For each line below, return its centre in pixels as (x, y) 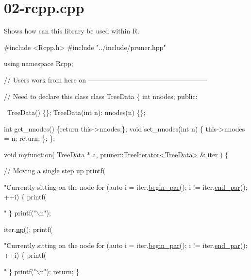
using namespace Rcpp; (39, 63)
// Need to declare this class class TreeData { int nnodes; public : (101, 96)
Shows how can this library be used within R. (72, 31)
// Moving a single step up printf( (55, 171)
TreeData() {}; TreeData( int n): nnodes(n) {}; (76, 112)
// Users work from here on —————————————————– (106, 79)
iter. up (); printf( (28, 229)
